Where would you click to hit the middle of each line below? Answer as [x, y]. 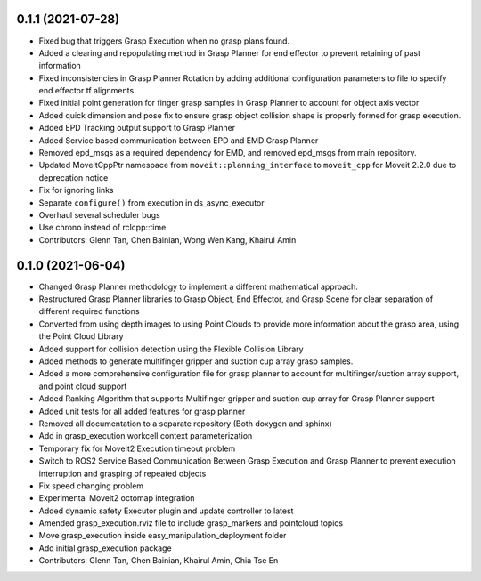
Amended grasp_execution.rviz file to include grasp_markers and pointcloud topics [191, 523]
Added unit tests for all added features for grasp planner [142, 411]
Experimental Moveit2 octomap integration [117, 498]
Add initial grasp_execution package [106, 548]
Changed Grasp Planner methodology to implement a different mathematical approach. [198, 286]
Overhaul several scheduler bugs [99, 214]
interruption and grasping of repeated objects [122, 473]
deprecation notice [73, 177]
